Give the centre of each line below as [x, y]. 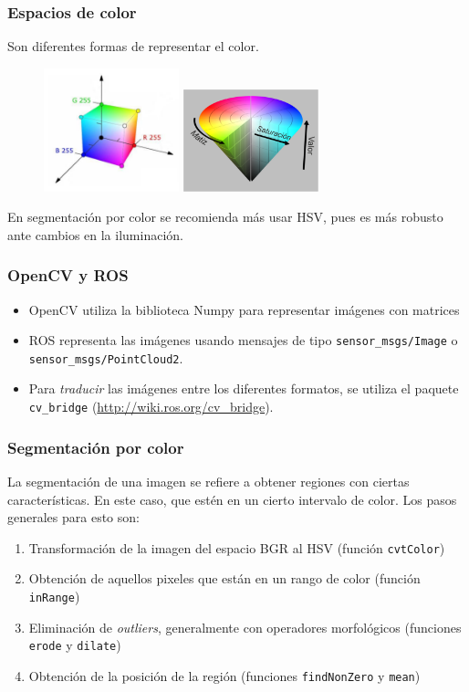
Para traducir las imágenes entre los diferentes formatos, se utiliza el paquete [244, 388]
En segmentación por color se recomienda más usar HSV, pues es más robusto [225, 217]
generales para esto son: [73, 517]
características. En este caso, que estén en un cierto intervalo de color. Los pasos [232, 499]
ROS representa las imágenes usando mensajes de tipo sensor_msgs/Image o [243, 340]
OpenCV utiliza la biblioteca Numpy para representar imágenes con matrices [244, 309]
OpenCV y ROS [68, 275]
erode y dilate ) [75, 645]
